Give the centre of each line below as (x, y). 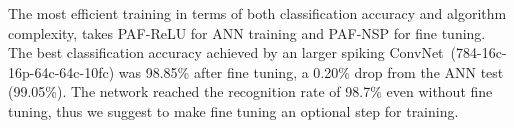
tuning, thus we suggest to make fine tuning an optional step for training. (233, 110)
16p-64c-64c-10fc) (61, 71)
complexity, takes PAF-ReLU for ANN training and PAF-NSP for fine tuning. (247, 32)
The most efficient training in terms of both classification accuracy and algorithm (257, 13)
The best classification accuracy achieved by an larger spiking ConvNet (226, 52)
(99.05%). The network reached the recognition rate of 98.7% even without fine (250, 91)
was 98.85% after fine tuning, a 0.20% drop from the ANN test (311, 71)
